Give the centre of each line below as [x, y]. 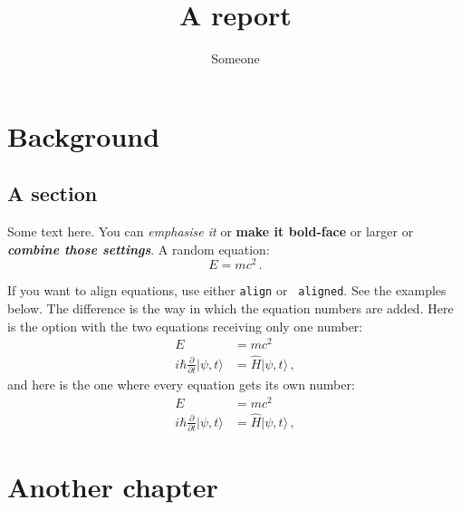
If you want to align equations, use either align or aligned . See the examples [227, 290]
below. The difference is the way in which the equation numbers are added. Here [230, 308]
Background [84, 135]
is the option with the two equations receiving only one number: [185, 326]
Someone [235, 58]
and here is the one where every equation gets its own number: [181, 384]
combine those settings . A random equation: [139, 249]
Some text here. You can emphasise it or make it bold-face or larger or [211, 231]
